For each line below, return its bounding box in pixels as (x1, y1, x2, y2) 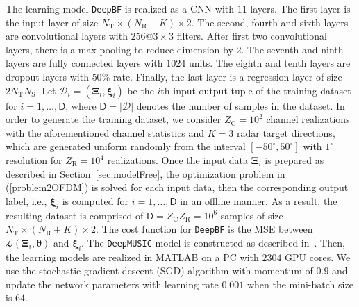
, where (65, 98, 97, 113)
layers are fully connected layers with (6, 56, 163, 70)
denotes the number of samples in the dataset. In (136, 98, 345, 113)
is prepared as (265, 153, 324, 167)
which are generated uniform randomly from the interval (6, 139, 246, 153)
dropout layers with (6, 69, 89, 84)
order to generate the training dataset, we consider (6, 112, 222, 126)
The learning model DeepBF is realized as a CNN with (6, 1, 234, 15)
